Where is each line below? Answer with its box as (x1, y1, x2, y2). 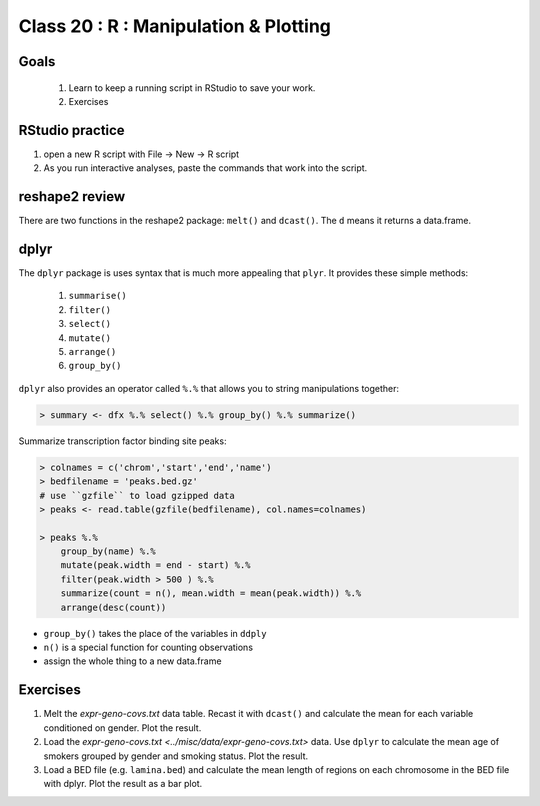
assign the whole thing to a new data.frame (43, 655, 222, 667)
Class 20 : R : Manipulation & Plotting (18, 15, 332, 37)
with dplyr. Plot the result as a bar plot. (43, 778, 203, 790)
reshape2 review (18, 188, 126, 205)
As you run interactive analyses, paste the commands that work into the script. (43, 162, 368, 174)
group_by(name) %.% (60, 546, 157, 557)
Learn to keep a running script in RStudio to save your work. (68, 81, 316, 94)
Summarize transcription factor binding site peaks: (18, 435, 227, 447)
